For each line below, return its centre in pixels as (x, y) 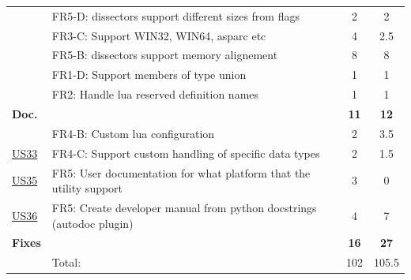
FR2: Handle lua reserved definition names (155, 94)
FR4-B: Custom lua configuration (133, 133)
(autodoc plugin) (92, 223)
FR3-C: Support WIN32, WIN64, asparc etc (159, 35)
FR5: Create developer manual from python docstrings (184, 207)
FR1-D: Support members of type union (149, 75)
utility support (87, 188)
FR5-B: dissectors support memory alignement (165, 55)
